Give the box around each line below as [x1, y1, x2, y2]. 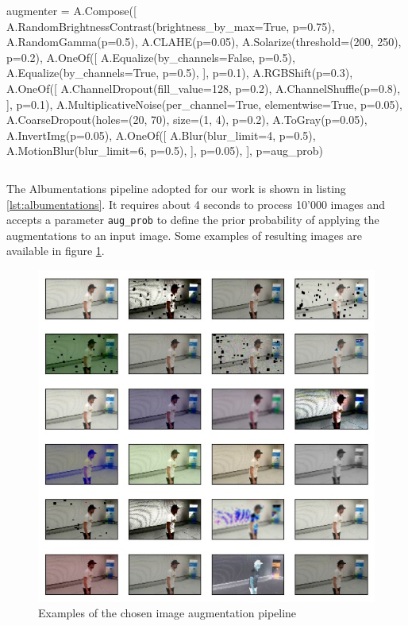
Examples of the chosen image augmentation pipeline [38, 605, 297, 621]
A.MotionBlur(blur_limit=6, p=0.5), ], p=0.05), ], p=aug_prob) [6, 142, 324, 159]
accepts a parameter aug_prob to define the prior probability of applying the [6, 211, 379, 228]
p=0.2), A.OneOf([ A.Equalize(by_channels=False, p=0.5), [6, 48, 295, 65]
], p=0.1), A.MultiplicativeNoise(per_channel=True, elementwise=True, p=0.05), [6, 95, 402, 112]
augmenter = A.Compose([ [6, 2, 137, 18]
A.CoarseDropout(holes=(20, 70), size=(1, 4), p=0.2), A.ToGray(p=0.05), [6, 111, 368, 128]
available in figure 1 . [6, 242, 105, 259]
